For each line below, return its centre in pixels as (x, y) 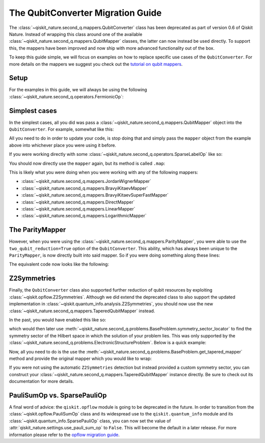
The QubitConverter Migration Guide (85, 13)
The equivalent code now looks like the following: (59, 264)
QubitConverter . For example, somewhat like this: (62, 129)
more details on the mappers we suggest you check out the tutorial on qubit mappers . (96, 64)
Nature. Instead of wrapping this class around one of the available (76, 34)
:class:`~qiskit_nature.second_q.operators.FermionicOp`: (66, 96)
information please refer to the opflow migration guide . (64, 435)
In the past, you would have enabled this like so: (58, 320)
